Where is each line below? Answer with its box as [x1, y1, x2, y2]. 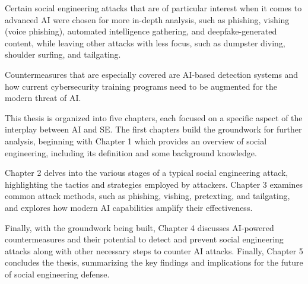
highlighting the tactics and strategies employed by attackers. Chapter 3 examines [5, 178, 303, 190]
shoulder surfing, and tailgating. [5, 48, 121, 61]
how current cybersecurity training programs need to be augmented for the [5, 80, 277, 92]
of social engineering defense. [5, 267, 110, 280]
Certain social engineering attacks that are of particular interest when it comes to [5, 2, 302, 14]
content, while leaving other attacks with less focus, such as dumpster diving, [5, 36, 285, 49]
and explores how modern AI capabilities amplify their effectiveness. [5, 201, 253, 213]
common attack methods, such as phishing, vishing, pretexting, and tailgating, [5, 190, 290, 202]
